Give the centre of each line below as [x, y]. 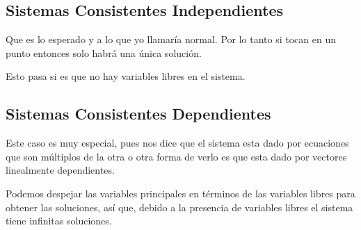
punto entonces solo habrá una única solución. [104, 52]
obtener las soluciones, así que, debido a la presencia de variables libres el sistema [179, 207]
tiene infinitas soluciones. [59, 221]
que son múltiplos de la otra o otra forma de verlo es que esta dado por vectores [176, 156]
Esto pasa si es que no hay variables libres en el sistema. [126, 76]
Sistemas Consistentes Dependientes [138, 114]
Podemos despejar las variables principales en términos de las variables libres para [180, 193]
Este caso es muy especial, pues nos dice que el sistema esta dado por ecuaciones [177, 143]
